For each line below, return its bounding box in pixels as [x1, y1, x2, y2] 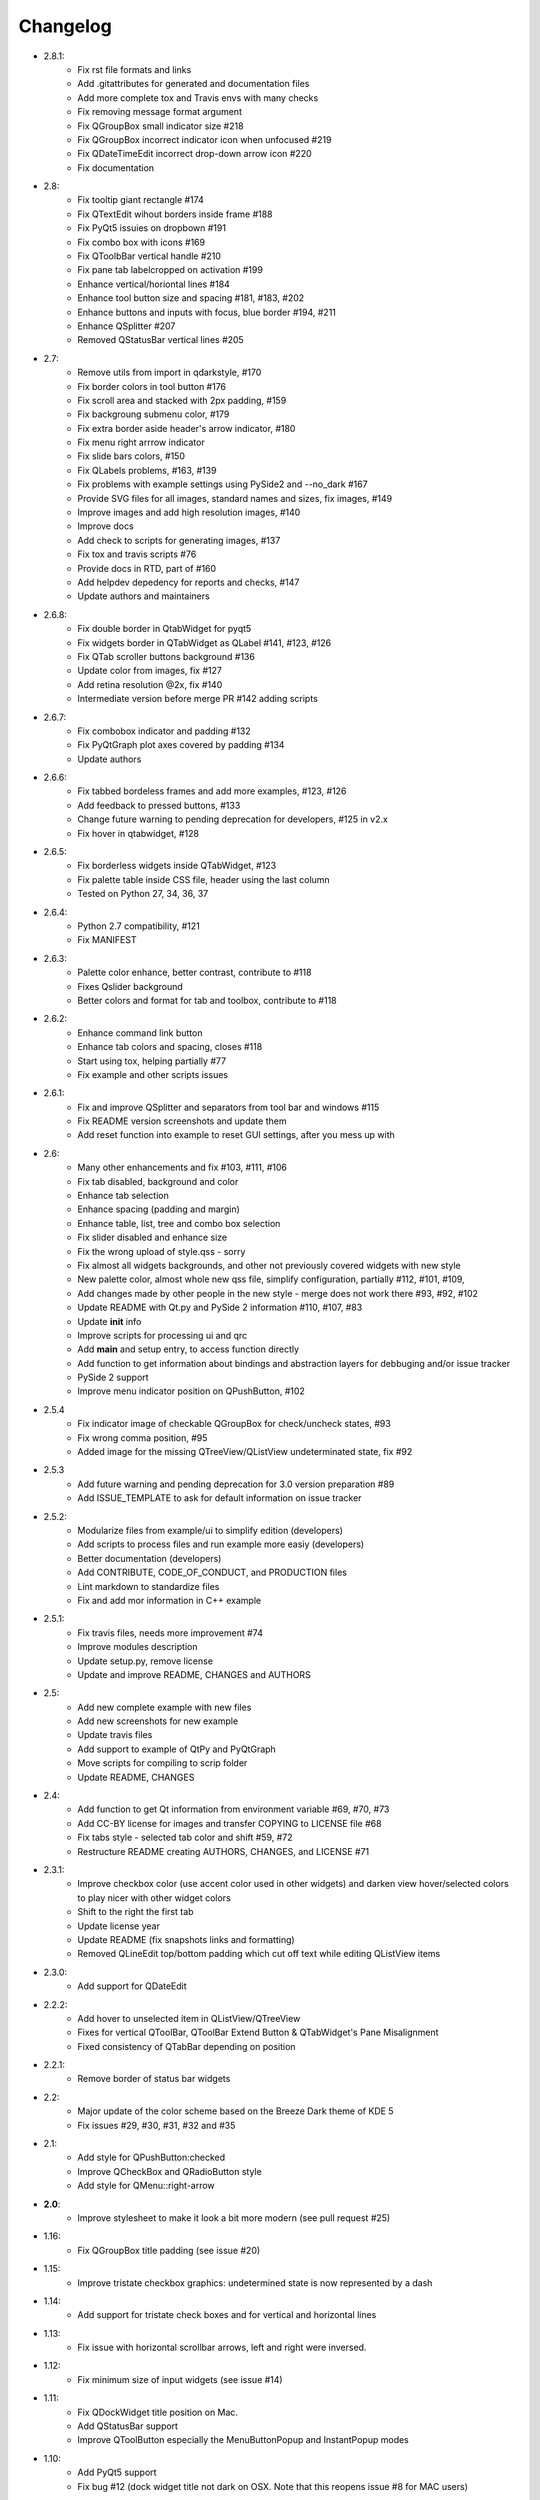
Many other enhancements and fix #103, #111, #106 [77, 1161, 287, 1174]
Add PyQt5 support [77, 2466, 157, 2479]
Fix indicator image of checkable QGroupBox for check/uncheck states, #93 [77, 1418, 392, 1430]
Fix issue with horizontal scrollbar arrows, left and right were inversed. [77, 2341, 367, 2354]
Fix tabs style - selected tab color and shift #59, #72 [77, 1831, 294, 1844]
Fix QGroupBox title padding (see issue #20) [77, 2244, 261, 2256]
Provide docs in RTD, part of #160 [77, 562, 217, 574]
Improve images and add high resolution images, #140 [77, 506, 301, 519]
